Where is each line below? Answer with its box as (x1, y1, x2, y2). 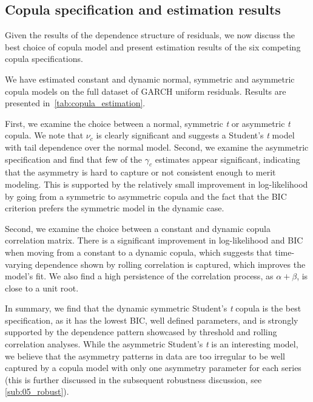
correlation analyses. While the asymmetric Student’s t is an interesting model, (5, 338, 298, 350)
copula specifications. (5, 52, 83, 65)
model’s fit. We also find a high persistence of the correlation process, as (5, 270, 274, 282)
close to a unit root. (5, 281, 79, 294)
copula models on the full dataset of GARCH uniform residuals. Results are (5, 84, 286, 97)
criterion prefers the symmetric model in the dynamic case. (5, 202, 224, 214)
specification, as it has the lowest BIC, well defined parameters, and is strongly (5, 313, 298, 326)
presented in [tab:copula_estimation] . (5, 97, 146, 109)
